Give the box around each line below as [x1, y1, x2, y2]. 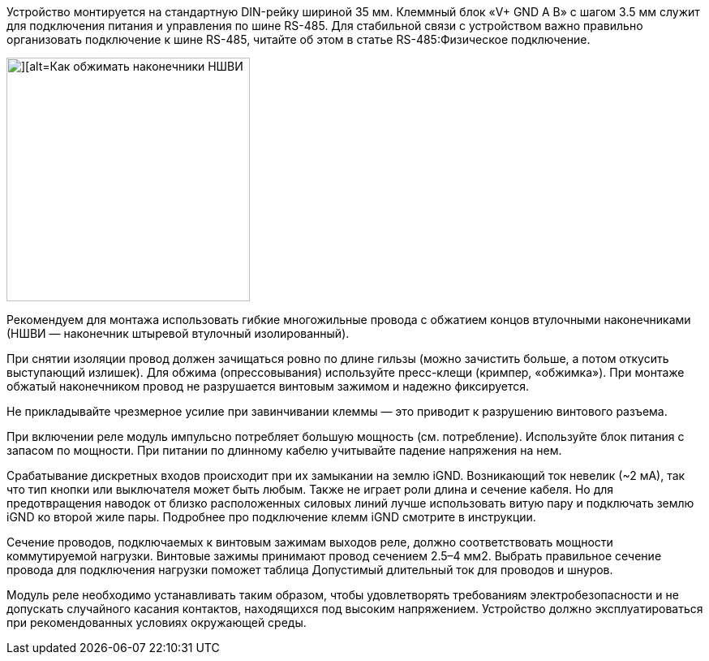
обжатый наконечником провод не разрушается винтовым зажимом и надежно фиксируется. [6, 379, 530, 393]
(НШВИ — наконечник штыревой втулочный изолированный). [6, 326, 350, 340]
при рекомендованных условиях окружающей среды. [6, 616, 307, 629]
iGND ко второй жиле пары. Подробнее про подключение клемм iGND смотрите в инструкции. [6, 510, 536, 524]
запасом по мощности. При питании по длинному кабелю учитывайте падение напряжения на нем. [6, 443, 562, 457]
